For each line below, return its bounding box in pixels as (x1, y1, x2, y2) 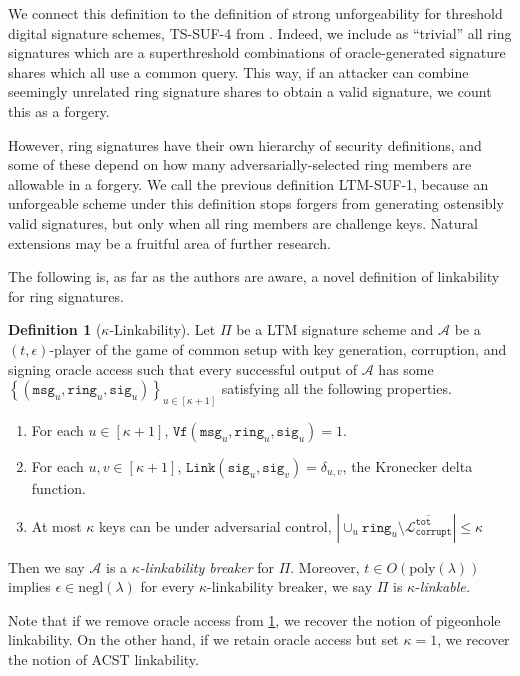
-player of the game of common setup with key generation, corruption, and (49, 338, 507, 359)
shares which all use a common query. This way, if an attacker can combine (8, 61, 469, 82)
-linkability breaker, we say (207, 576, 373, 597)
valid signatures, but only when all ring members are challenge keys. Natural (8, 212, 478, 233)
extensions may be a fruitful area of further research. (8, 232, 331, 253)
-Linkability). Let (109, 319, 216, 340)
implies (8, 576, 51, 597)
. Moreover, (290, 556, 360, 577)
